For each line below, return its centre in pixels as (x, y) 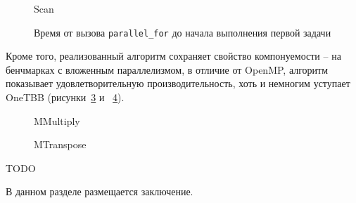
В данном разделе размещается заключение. (100, 191)
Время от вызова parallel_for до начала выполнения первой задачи (183, 32)
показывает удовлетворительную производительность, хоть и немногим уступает (178, 83)
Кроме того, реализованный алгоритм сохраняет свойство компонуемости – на (173, 56)
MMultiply (57, 120)
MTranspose (60, 144)
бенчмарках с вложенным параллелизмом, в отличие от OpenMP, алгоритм (167, 69)
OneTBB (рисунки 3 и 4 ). (65, 97)
